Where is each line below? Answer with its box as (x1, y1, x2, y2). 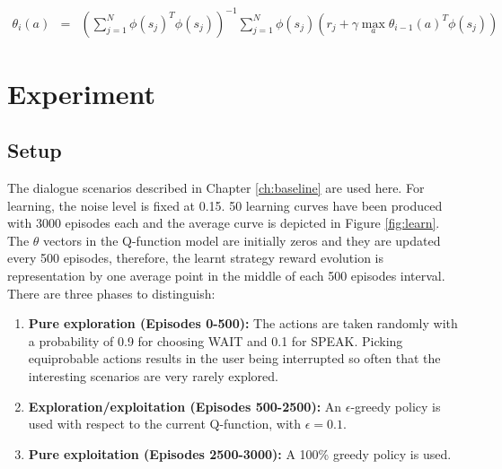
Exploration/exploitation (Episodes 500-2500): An (28, 396, 342, 415)
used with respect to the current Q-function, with (28, 414, 302, 433)
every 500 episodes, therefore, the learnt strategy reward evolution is (7, 248, 384, 267)
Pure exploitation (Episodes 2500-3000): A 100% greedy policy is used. (28, 444, 452, 463)
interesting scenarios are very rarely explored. (28, 367, 278, 386)
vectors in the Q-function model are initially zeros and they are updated (43, 230, 441, 249)
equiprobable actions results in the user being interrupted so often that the (28, 349, 441, 368)
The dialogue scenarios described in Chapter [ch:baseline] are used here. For (7, 178, 425, 197)
